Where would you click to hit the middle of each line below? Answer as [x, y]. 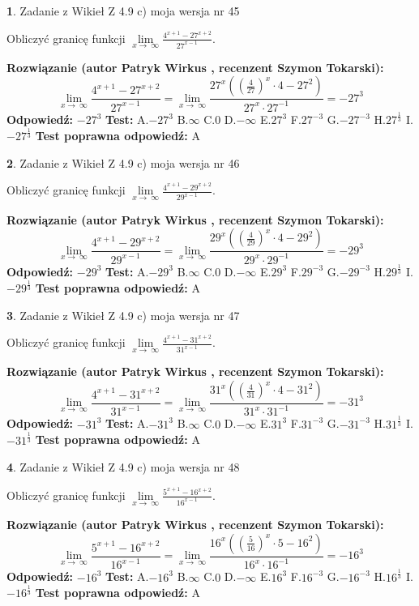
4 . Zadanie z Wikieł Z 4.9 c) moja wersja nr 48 [123, 467]
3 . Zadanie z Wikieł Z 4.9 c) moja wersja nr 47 [123, 315]
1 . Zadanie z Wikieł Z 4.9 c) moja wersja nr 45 [123, 11]
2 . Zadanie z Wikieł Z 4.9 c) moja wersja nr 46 [123, 162]
